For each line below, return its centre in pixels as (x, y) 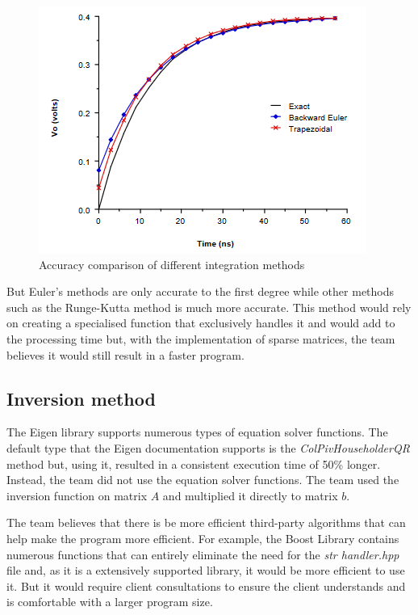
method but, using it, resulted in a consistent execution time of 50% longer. (194, 463)
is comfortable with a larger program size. (110, 602)
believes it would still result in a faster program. (125, 354)
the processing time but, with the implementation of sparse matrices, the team (201, 338)
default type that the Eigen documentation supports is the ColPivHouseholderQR (208, 447)
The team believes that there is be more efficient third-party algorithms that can (206, 522)
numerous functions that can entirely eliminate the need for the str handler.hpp (203, 554)
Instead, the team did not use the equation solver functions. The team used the (203, 480)
